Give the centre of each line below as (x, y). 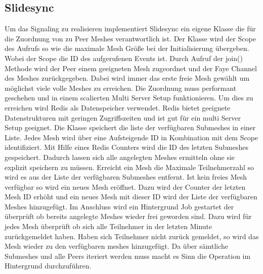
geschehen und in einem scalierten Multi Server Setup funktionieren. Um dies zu (129, 98)
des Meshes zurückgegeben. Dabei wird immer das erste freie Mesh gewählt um (127, 78)
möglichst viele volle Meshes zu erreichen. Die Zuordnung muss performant (121, 88)
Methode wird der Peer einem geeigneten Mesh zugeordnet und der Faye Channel (131, 68)
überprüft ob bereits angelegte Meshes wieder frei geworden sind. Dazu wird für (128, 216)
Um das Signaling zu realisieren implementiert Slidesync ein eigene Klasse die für (130, 29)
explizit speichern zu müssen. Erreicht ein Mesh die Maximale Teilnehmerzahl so (129, 167)
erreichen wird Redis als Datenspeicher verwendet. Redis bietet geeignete (118, 107)
